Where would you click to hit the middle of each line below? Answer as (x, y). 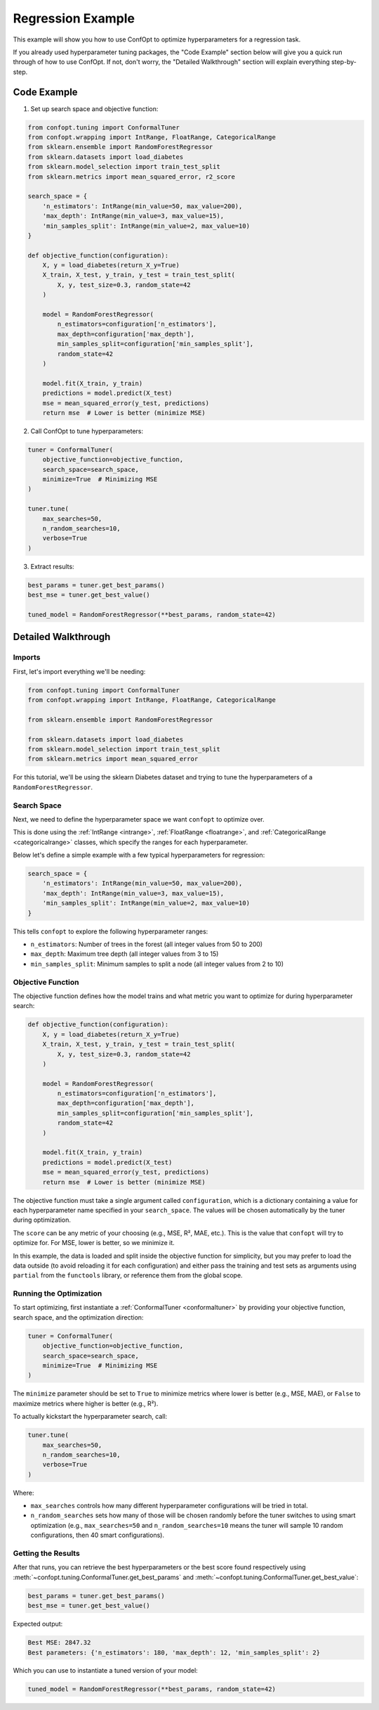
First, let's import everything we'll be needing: (79, 671)
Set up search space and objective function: (94, 108)
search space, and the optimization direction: (78, 1317)
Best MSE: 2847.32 (59, 1643)
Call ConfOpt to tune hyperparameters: (87, 431)
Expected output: (38, 1624)
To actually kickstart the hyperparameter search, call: (90, 1417)
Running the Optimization (58, 1294)
